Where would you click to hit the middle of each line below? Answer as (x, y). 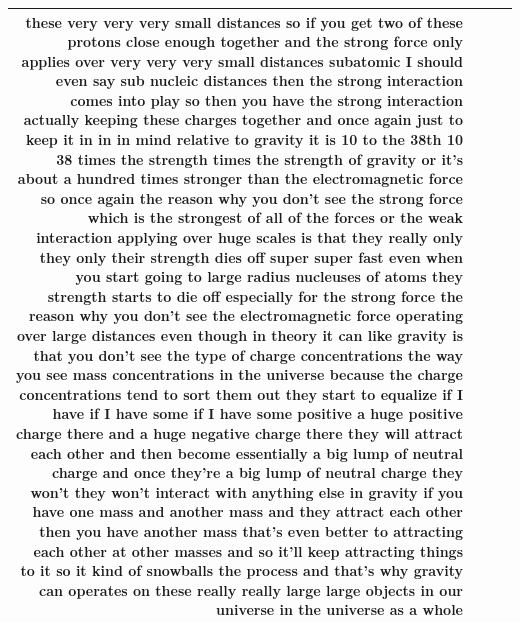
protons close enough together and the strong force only (265, 41)
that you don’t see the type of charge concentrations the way (248, 354)
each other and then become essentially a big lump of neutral (246, 452)
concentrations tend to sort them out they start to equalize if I (241, 393)
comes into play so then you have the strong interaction (266, 99)
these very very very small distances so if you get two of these (244, 21)
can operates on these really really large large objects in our (251, 589)
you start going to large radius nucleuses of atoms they (269, 276)
